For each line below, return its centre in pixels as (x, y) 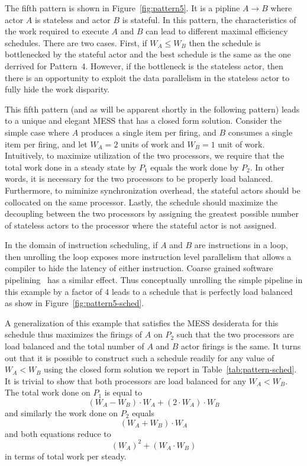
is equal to (123, 392)
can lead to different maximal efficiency (217, 31)
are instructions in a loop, (241, 245)
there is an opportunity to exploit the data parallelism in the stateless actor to (147, 77)
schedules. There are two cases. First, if (76, 42)
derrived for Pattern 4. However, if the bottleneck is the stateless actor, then (144, 65)
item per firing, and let (46, 144)
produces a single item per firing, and (148, 132)
